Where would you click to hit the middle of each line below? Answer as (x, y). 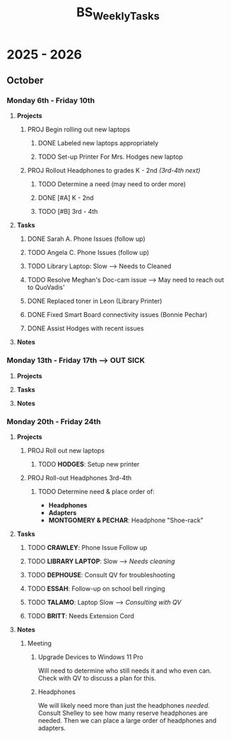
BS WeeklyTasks (118, 13)
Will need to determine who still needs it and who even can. (125, 671)
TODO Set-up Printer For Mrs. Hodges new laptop (110, 157)
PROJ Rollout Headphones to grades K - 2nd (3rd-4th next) (114, 171)
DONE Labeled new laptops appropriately (98, 143)
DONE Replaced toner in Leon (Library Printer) (95, 301)
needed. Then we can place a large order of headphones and (127, 721)
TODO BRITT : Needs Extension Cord (81, 616)
